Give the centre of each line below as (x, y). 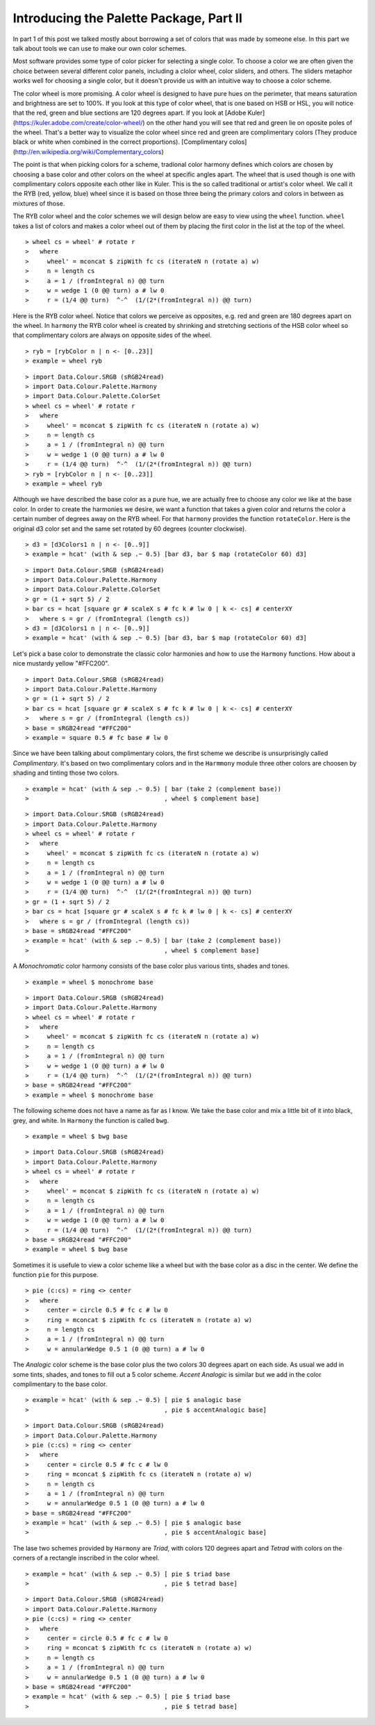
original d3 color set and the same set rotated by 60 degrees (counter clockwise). (130, 529)
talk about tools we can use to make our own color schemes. (100, 48)
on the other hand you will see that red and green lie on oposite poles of (249, 122)
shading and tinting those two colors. (66, 773)
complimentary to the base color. (60, 1384)
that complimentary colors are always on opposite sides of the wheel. (112, 335)
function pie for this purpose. (56, 1275)
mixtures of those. (39, 203)
